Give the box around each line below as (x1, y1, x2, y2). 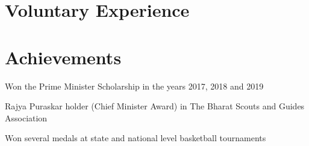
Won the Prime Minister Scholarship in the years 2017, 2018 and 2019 (5, 79, 264, 92)
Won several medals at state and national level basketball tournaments (5, 132, 266, 144)
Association (5, 111, 48, 124)
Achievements (5, 44, 122, 69)
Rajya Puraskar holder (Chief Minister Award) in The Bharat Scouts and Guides (5, 100, 305, 112)
